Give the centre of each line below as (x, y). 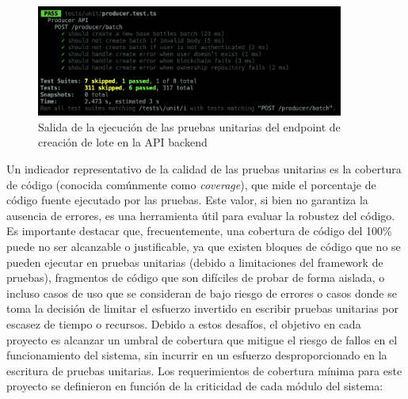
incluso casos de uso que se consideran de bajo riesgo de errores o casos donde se (202, 293)
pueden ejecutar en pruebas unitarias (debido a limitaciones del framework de (195, 262)
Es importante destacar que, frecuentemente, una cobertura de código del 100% (199, 231)
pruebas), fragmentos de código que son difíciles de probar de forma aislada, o (196, 277)
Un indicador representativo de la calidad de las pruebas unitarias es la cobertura (204, 169)
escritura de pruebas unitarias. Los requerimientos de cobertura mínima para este (204, 370)
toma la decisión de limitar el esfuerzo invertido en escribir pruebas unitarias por (202, 308)
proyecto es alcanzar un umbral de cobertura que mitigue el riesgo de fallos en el (202, 339)
